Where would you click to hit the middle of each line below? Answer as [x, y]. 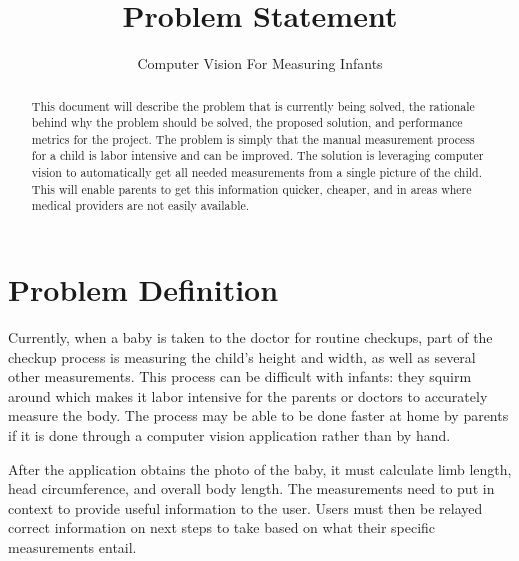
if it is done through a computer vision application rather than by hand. [229, 435]
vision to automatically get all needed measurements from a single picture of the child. [257, 172]
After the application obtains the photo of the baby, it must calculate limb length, [260, 468]
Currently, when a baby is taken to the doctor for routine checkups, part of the [250, 337]
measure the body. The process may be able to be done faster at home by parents [258, 415]
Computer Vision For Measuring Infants [260, 63]
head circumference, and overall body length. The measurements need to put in [251, 488]
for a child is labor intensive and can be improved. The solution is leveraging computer [257, 155]
